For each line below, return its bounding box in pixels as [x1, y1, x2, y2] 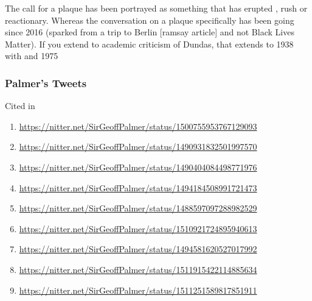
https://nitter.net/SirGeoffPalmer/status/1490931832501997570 [19, 140, 257, 153]
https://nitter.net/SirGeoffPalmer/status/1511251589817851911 [19, 283, 257, 296]
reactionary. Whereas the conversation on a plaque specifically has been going [5, 13, 294, 26]
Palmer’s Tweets [5, 75, 87, 90]
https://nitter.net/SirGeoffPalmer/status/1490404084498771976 [19, 160, 257, 173]
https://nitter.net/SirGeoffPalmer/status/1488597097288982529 [19, 202, 257, 214]
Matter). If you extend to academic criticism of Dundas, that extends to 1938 [5, 37, 294, 50]
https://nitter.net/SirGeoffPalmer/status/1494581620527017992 [19, 243, 257, 255]
